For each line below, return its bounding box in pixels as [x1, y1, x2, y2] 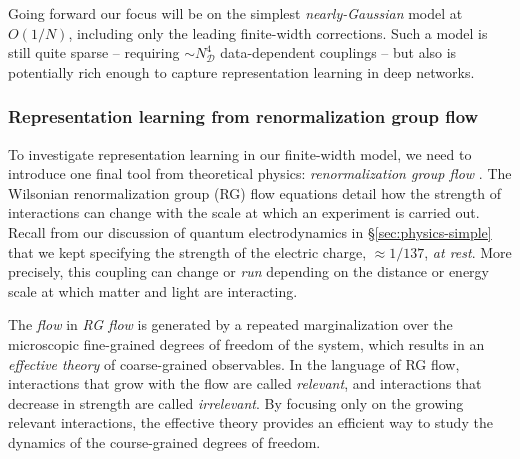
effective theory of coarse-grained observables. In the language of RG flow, [8, 353, 460, 374]
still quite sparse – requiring [8, 42, 180, 63]
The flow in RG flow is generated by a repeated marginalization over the [8, 314, 453, 335]
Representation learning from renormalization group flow [8, 104, 479, 129]
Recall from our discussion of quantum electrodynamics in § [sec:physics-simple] [8, 221, 492, 242]
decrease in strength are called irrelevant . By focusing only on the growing [8, 392, 464, 413]
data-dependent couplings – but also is [220, 42, 457, 63]
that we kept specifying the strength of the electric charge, [8, 241, 367, 262]
